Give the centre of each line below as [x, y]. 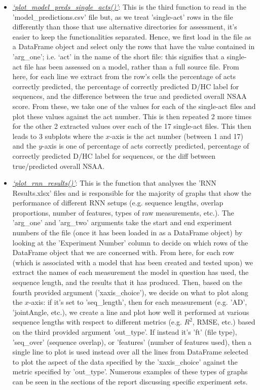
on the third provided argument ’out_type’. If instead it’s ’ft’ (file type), [125, 332]
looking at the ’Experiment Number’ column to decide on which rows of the [130, 242]
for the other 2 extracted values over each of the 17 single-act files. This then [132, 126]
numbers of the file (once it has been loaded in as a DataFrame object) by [127, 233]
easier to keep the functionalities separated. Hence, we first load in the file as [132, 36]
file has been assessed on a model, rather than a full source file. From [132, 66]
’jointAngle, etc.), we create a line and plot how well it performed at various [131, 312]
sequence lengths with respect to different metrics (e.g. [97, 322]
